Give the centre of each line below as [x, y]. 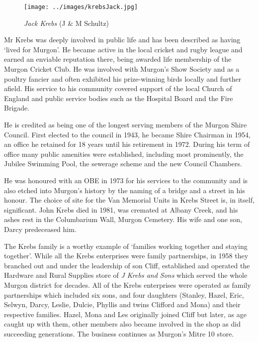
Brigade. [17, 108]
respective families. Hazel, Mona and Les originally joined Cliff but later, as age [125, 314]
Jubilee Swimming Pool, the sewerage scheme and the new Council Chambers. [123, 164]
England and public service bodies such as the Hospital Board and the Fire [119, 98]
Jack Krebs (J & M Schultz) [67, 23]
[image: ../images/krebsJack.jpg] [81, 7]
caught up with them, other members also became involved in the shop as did [122, 324]
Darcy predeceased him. [40, 229]
